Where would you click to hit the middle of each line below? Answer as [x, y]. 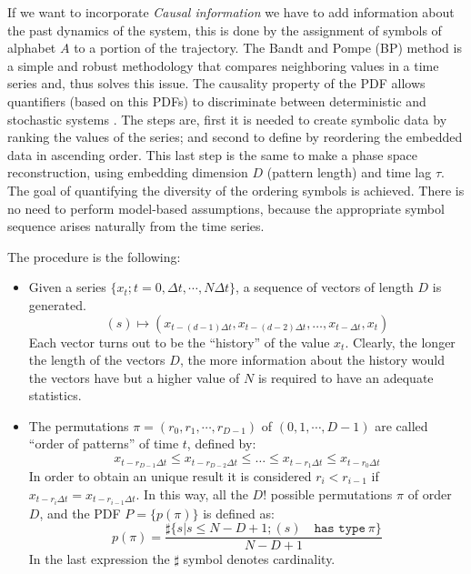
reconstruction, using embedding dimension [128, 172]
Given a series [67, 287]
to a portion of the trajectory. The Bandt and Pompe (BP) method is [268, 48]
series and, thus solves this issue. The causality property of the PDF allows [216, 83]
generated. [57, 304]
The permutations [79, 425]
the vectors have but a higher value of [134, 377]
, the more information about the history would [312, 360]
